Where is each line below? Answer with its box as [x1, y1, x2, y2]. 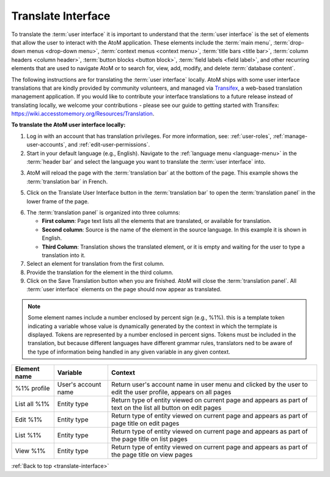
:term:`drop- [273, 38, 305, 46]
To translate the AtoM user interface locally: [11, 121, 126, 128]
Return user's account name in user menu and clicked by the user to [111, 381, 308, 389]
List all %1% [15, 400, 50, 409]
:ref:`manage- [273, 132, 308, 140]
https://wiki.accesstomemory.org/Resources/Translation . [11, 110, 155, 117]
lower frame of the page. [26, 197, 89, 205]
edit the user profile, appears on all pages [111, 388, 232, 396]
